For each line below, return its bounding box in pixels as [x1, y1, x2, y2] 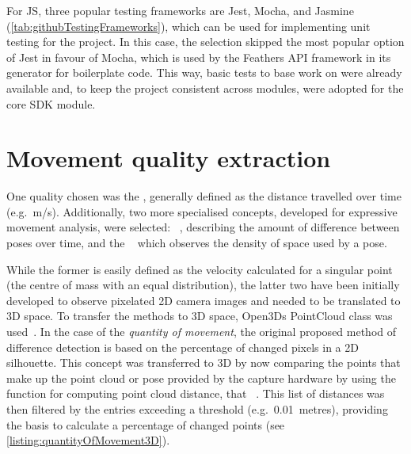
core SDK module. [6, 95, 96, 112]
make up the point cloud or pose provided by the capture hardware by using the [6, 369, 396, 386]
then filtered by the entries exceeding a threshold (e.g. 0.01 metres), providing [6, 401, 388, 417]
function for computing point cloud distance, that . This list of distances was [6, 385, 385, 402]
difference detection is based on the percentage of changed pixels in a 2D [6, 338, 359, 355]
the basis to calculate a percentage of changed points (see [6, 416, 285, 433]
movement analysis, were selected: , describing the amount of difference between [6, 219, 400, 235]
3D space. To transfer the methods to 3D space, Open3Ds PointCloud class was [6, 307, 393, 324]
